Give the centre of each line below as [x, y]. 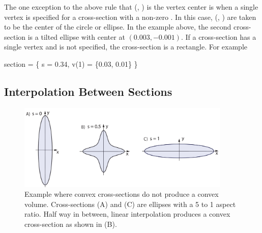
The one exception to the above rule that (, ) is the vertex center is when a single [131, 7]
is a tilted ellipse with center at [76, 36]
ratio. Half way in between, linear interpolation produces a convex [127, 214]
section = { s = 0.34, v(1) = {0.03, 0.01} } [71, 63]
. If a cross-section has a [219, 36]
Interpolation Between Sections [88, 91]
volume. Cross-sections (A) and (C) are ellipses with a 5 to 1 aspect [130, 204]
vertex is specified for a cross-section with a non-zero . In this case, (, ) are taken [130, 17]
